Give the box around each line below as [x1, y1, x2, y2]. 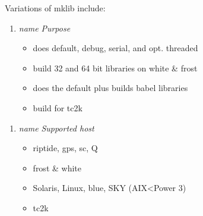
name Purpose [18, 21, 71, 34]
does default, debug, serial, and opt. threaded [33, 42, 198, 54]
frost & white [33, 161, 81, 174]
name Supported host [18, 121, 94, 134]
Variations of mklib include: [5, 2, 106, 14]
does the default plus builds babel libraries [33, 82, 188, 94]
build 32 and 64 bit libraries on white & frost [33, 61, 198, 74]
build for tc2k [33, 101, 83, 114]
